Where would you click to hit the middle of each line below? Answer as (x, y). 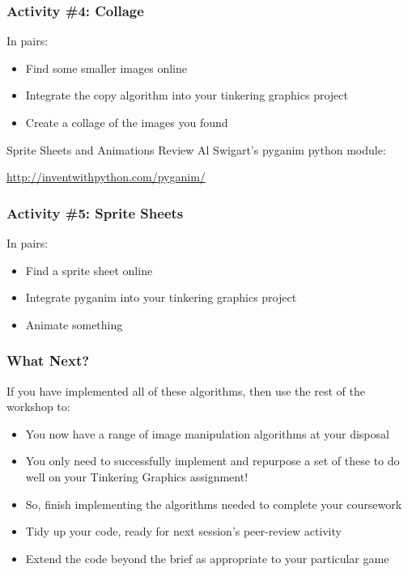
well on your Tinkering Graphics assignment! (137, 476)
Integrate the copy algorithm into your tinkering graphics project (187, 95)
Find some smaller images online (106, 68)
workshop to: (38, 407)
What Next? (48, 360)
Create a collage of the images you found (127, 122)
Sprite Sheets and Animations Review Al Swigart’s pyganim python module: (196, 149)
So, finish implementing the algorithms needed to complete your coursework (214, 504)
